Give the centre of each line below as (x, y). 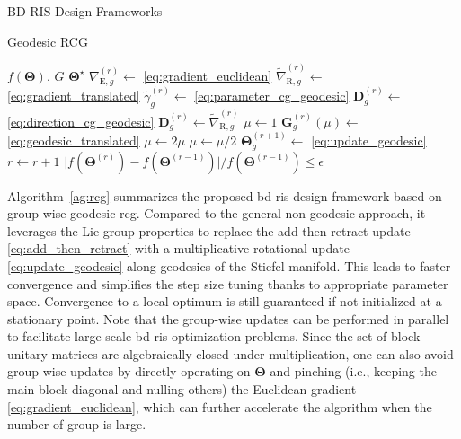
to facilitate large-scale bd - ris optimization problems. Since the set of (197, 336)
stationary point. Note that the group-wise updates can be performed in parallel (228, 318)
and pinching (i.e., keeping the (353, 371)
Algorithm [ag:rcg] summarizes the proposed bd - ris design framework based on (225, 195)
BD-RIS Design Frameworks (85, 11)
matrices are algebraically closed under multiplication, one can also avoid (253, 353)
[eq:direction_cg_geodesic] (81, 121)
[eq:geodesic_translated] (74, 140)
